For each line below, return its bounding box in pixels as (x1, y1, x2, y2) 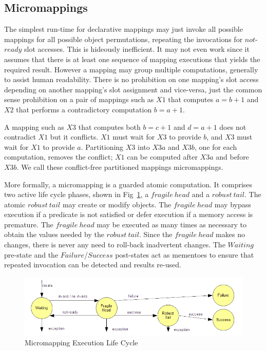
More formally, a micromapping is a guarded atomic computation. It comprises (4, 179, 253, 189)
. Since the (139, 229, 173, 240)
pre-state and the (4, 249, 59, 260)
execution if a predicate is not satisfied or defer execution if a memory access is (4, 209, 253, 220)
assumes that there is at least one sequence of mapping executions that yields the (4, 53, 260, 64)
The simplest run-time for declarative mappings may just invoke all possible (4, 24, 243, 34)
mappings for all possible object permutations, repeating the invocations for (4, 33, 243, 44)
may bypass (214, 199, 251, 209)
